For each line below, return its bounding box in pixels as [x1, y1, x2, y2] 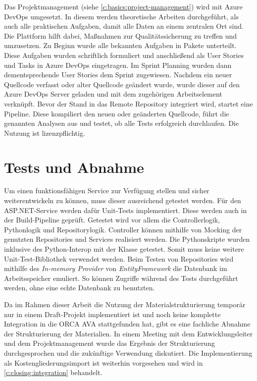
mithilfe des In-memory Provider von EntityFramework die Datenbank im [4, 263, 227, 273]
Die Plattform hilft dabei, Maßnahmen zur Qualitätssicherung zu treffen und [4, 30, 237, 41]
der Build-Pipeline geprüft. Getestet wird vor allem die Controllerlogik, [4, 215, 220, 225]
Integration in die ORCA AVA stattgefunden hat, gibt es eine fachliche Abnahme [4, 319, 251, 329]
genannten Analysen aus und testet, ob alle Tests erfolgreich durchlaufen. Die [4, 118, 239, 128]
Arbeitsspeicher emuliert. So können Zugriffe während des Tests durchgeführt [4, 272, 238, 283]
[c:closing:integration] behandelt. [4, 367, 103, 378]
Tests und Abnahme [4, 157, 144, 177]
